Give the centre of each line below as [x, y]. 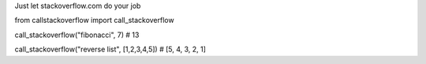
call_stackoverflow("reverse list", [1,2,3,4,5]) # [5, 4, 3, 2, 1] [110, 49]
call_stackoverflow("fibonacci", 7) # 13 [77, 35]
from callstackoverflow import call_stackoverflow [94, 21]
